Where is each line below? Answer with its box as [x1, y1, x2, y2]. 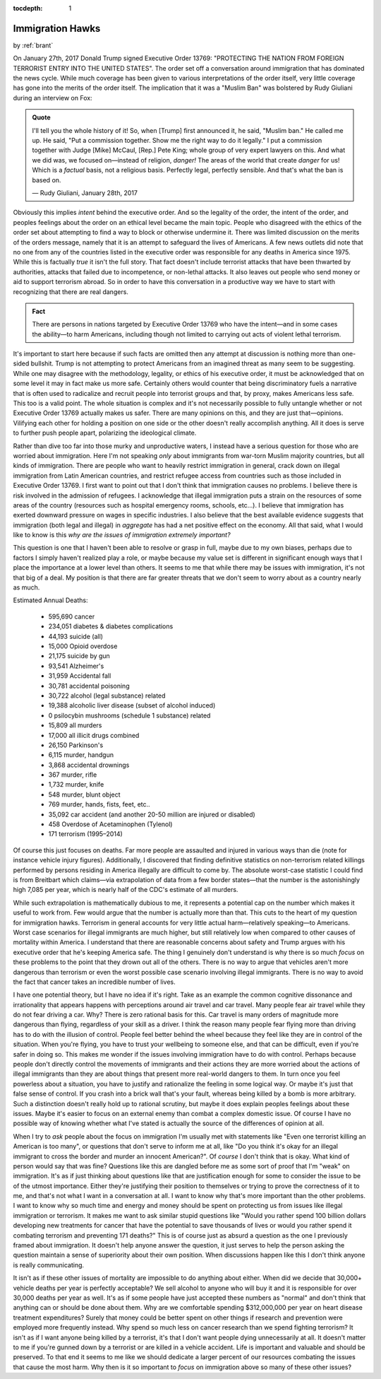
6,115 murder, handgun [48, 751, 114, 759]
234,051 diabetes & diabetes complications [48, 622, 174, 630]
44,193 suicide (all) [48, 632, 104, 640]
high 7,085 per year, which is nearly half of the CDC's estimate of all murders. [13, 886, 238, 894]
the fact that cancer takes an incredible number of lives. [13, 978, 176, 986]
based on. [32, 175, 61, 184]
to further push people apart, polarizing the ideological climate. [13, 428, 197, 438]
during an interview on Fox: [13, 93, 92, 102]
